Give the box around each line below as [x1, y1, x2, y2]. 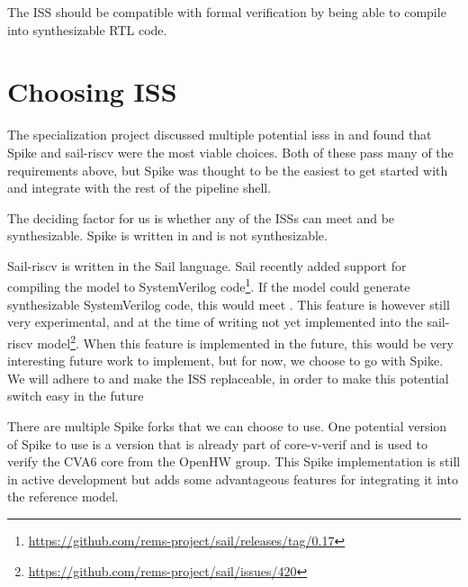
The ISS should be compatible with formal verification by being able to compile [7, 3, 446, 21]
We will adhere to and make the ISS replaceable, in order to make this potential [7, 368, 449, 387]
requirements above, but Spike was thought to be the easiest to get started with [7, 160, 448, 179]
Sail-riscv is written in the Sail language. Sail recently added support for [7, 256, 407, 275]
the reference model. [7, 487, 119, 506]
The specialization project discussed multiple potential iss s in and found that [7, 125, 432, 144]
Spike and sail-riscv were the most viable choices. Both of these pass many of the [7, 142, 454, 161]
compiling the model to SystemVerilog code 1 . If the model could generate [7, 275, 410, 296]
